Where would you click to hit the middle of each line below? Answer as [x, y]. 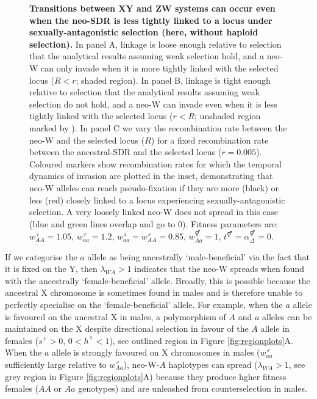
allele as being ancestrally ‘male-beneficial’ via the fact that [199, 256]
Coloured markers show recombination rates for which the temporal [155, 163]
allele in [275, 328]
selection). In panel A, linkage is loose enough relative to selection [155, 44]
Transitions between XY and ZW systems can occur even [152, 8]
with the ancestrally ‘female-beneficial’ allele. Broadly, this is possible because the [158, 280]
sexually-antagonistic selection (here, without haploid [144, 32]
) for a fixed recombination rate [210, 140]
